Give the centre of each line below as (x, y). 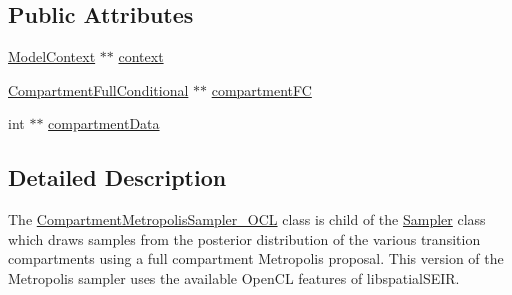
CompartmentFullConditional (98, 89)
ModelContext (52, 56)
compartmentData (104, 123)
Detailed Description (117, 177)
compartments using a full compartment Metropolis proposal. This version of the (256, 258)
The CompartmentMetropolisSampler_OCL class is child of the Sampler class (247, 219)
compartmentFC (261, 89)
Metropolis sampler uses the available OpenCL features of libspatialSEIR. (234, 277)
